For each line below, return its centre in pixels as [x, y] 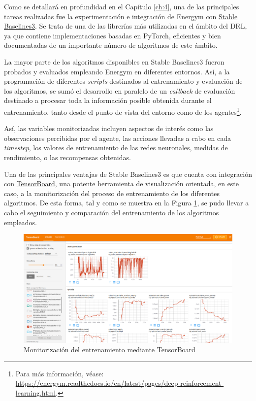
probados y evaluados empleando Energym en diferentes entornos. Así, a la [117, 71]
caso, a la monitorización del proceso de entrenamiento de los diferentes [112, 193]
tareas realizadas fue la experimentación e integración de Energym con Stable [121, 16]
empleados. [20, 222]
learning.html [36, 392]
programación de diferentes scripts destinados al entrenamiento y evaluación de [123, 81]
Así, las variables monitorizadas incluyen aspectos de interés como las [109, 128]
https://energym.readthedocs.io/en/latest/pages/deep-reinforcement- [120, 383]
